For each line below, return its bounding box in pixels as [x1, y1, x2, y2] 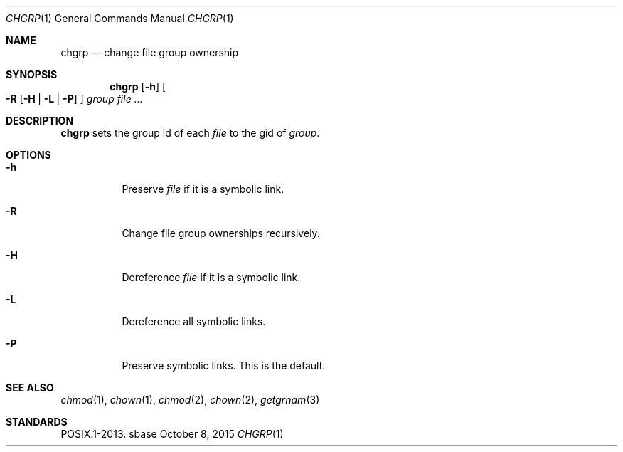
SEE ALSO [6, 382, 54, 394]
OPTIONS [6, 149, 51, 161]
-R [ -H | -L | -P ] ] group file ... [6, 93, 143, 105]
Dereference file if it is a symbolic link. [122, 271, 301, 283]
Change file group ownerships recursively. [122, 227, 320, 239]
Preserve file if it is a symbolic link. [122, 183, 284, 195]
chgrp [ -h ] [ [110, 80, 166, 93]
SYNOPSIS [6, 68, 58, 80]
